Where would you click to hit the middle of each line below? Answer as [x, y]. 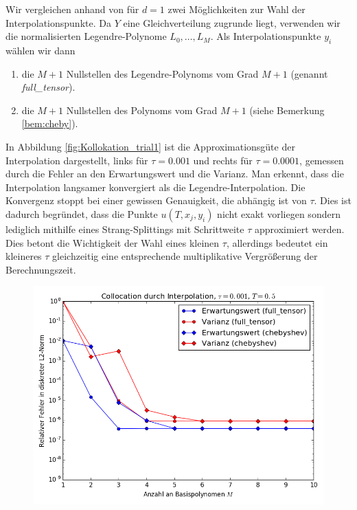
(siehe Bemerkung [287, 110]
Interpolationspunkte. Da [58, 22]
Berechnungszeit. [41, 269]
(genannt [309, 73]
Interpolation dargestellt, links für [77, 160]
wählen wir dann [41, 50]
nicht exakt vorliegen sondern [279, 213]
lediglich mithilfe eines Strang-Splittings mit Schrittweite [125, 229]
